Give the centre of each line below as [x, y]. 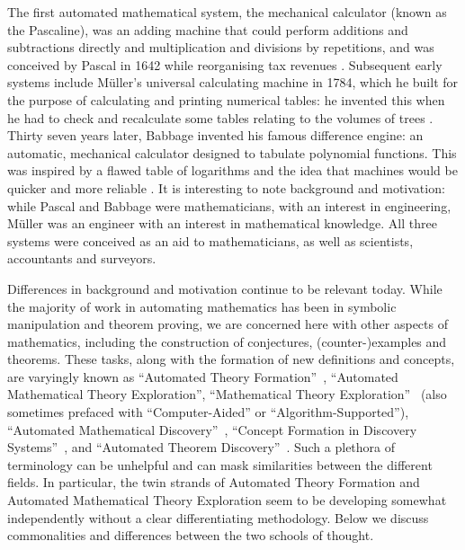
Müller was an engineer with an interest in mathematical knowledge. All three [222, 223]
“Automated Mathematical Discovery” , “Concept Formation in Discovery [212, 429]
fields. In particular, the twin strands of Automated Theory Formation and [214, 482]
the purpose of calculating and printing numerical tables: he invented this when [226, 99]
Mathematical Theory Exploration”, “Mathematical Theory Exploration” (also [227, 394]
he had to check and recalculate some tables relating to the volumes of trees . [220, 117]
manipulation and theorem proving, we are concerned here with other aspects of [228, 324]
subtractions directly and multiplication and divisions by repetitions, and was [221, 47]
